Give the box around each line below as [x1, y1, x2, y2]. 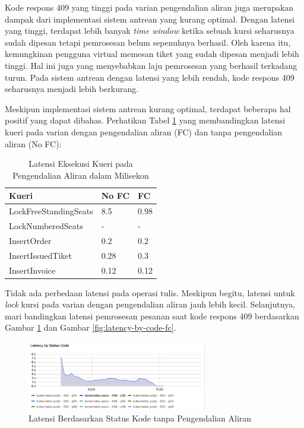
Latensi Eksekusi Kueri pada [28, 157, 133, 170]
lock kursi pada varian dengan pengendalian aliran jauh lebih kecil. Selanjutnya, [5, 298, 296, 310]
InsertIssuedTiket [9, 249, 72, 261]
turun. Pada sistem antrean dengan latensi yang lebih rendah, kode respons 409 [5, 71, 294, 83]
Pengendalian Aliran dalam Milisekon [12, 169, 149, 181]
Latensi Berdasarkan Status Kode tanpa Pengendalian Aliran [28, 412, 252, 424]
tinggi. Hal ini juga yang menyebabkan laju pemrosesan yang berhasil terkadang [5, 59, 297, 71]
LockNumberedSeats [9, 220, 83, 232]
